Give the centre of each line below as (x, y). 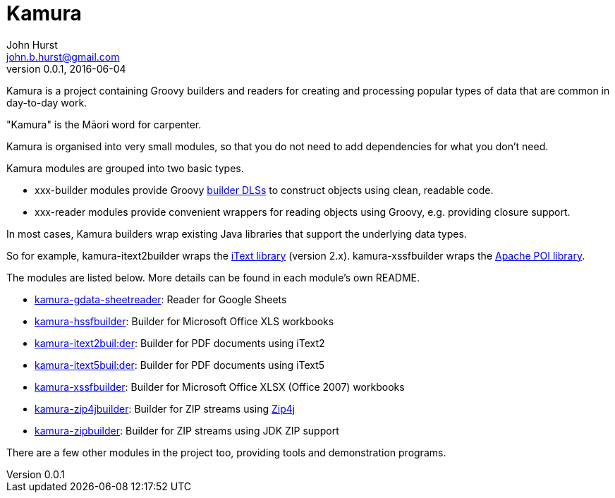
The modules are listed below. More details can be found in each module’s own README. (213, 277)
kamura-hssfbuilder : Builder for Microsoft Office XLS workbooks (184, 321)
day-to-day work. (47, 102)
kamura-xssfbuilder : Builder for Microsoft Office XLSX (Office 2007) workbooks (220, 387)
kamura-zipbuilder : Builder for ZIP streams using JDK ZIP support (187, 430)
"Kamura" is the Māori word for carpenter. (104, 124)
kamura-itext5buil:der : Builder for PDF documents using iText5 (180, 365)
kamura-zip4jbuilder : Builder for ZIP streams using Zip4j (165, 408)
